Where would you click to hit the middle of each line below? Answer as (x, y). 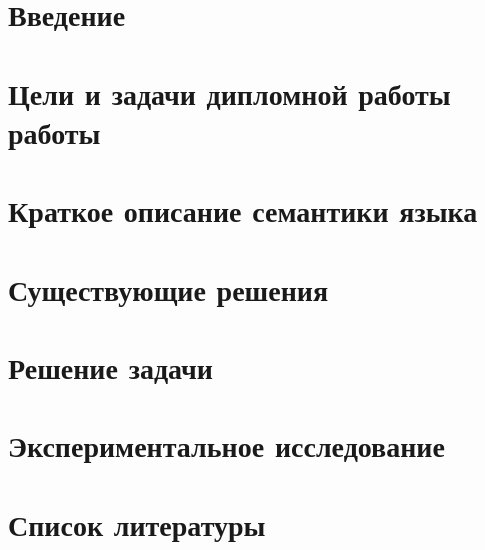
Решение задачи (110, 366)
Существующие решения (168, 288)
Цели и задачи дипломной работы (229, 92)
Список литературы (137, 523)
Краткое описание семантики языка (243, 210)
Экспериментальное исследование (226, 445)
